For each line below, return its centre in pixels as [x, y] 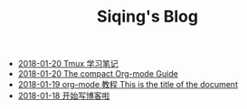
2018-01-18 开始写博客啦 [64, 95]
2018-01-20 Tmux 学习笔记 [68, 64]
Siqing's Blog [147, 17]
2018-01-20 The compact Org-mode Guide [98, 74]
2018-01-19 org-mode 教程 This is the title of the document [128, 85]
